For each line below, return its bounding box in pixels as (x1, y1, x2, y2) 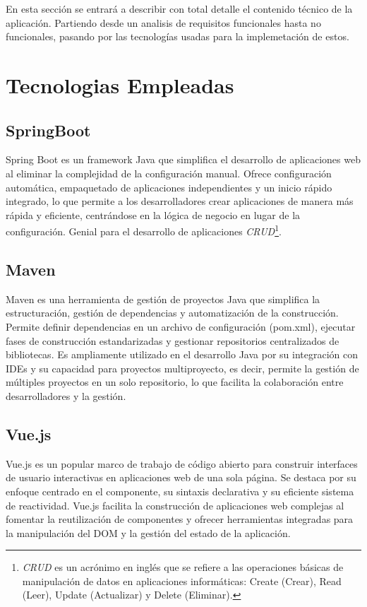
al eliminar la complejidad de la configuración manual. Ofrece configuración (6, 165, 332, 180)
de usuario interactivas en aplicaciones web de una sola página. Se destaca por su (6, 470, 356, 485)
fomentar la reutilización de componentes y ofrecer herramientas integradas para (6, 512, 354, 526)
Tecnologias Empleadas (6, 70, 234, 99)
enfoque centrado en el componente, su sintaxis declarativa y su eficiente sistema (6, 483, 354, 498)
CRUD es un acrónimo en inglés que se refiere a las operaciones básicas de (22, 560, 344, 574)
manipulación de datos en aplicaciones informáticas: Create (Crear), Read (22, 573, 342, 588)
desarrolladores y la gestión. (6, 388, 126, 403)
